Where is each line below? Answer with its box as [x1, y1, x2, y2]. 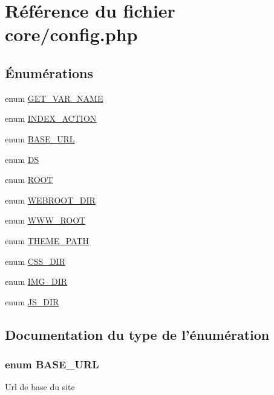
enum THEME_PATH [5, 234, 90, 247]
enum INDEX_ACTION [5, 112, 97, 125]
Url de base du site [5, 380, 75, 393]
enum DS [5, 153, 39, 165]
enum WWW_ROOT [5, 214, 86, 227]
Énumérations [5, 63, 94, 82]
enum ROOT [5, 173, 53, 186]
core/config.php [5, 22, 138, 47]
